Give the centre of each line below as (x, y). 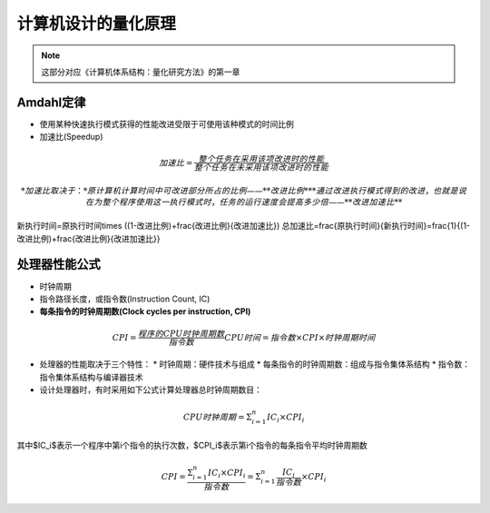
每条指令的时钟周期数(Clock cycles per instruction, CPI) (145, 311)
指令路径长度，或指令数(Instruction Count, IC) (125, 299)
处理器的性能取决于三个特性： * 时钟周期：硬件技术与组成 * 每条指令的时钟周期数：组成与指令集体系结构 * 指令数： (255, 364)
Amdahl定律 (51, 102)
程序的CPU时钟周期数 (181, 334)
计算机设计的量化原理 (97, 24)
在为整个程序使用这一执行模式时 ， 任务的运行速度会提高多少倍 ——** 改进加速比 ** (244, 202)
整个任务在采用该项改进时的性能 (261, 159)
